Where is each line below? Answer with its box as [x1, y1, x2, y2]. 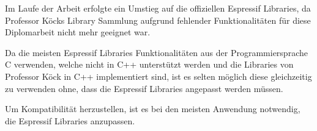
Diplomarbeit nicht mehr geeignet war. [5, 26, 151, 38]
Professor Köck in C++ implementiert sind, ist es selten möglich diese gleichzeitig [5, 69, 312, 82]
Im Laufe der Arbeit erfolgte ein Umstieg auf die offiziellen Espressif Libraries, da [5, 2, 311, 14]
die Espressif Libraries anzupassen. [5, 114, 135, 127]
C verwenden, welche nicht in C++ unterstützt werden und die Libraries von [5, 58, 294, 71]
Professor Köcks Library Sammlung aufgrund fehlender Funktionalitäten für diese [5, 13, 311, 26]
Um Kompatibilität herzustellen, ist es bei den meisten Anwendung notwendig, [5, 102, 300, 115]
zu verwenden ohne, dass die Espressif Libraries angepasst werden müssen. [5, 82, 283, 94]
